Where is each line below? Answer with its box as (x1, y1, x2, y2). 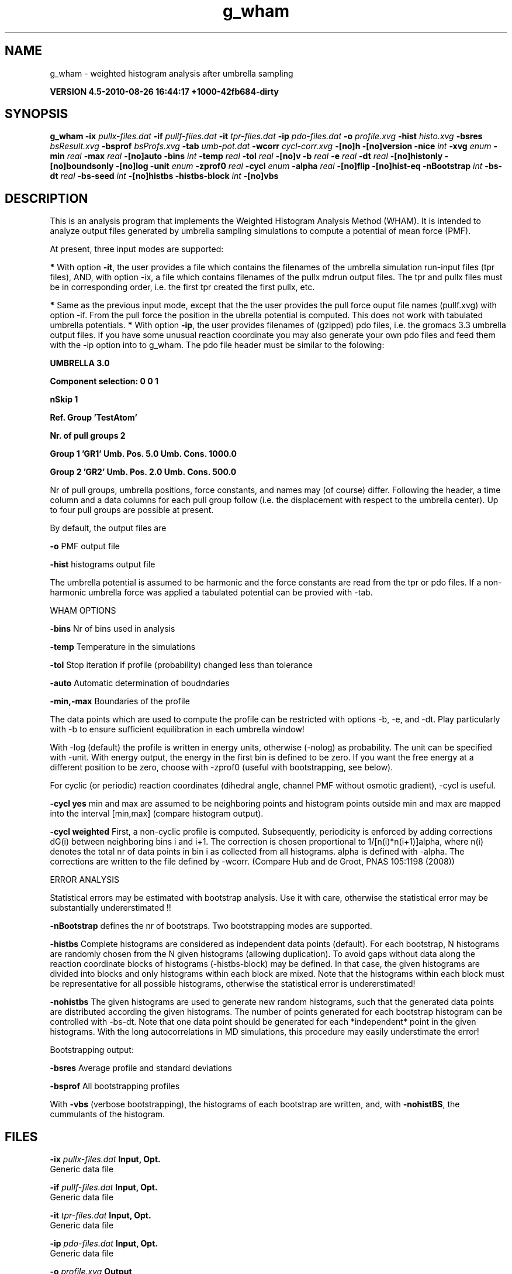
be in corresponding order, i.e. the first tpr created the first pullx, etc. (50, 282, 315, 292)
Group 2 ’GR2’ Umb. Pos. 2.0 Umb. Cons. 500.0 (50, 467, 237, 477)
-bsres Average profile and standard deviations (50, 1063, 232, 1073)
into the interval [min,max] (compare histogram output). (50, 808, 264, 819)
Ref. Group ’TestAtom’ (50, 412, 137, 423)
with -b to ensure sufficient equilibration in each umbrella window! (50, 724, 305, 735)
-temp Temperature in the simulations (50, 642, 196, 652)
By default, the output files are (50, 523, 167, 533)
